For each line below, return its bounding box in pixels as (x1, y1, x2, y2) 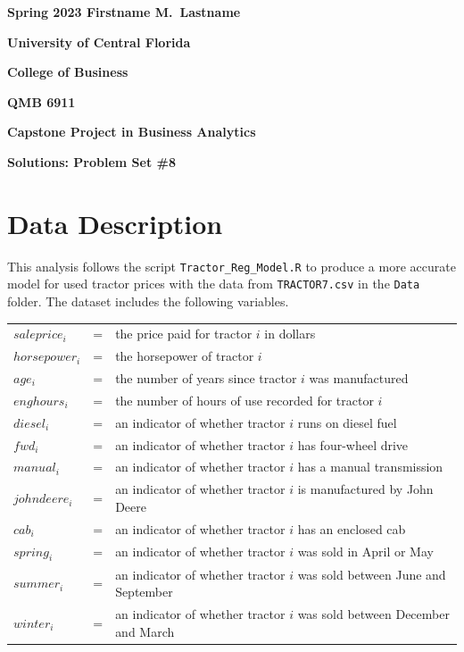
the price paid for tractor (115, 324, 253, 343)
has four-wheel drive (297, 435, 409, 454)
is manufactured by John (297, 480, 434, 498)
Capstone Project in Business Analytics (7, 122, 256, 141)
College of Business (7, 63, 128, 81)
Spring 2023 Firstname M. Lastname (7, 3, 241, 21)
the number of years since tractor (115, 369, 297, 388)
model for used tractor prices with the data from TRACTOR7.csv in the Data (7, 274, 420, 293)
